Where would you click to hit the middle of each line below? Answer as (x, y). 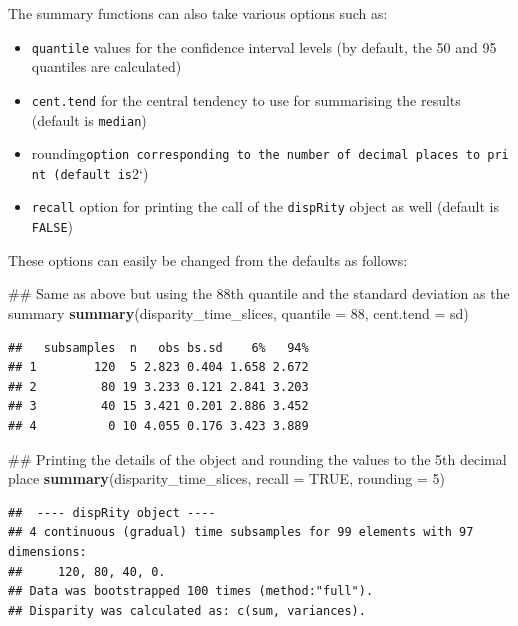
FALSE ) (52, 226)
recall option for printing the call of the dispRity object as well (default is (265, 206)
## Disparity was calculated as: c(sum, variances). (187, 610)
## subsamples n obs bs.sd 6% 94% (158, 347)
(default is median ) (89, 119)
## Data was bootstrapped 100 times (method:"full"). (191, 591)
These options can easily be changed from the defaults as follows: (208, 259)
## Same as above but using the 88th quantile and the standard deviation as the (259, 293)
